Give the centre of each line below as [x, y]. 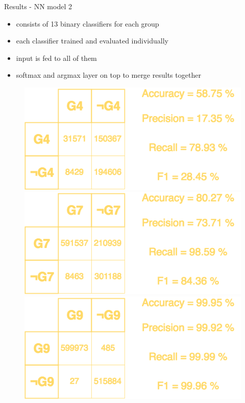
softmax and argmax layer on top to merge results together [108, 75]
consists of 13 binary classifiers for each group [88, 23]
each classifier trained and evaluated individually [92, 41]
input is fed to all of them [56, 58]
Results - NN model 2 [38, 6]
